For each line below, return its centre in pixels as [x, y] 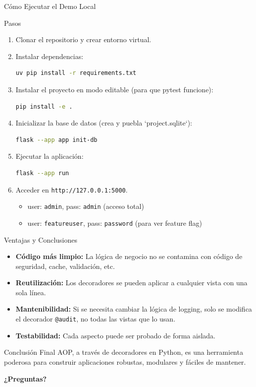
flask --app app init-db [56, 140]
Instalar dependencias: [50, 56]
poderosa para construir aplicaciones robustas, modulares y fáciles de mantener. [125, 361]
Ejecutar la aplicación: [50, 156]
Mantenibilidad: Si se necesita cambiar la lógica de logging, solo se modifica [134, 309]
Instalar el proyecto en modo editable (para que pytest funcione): [114, 89]
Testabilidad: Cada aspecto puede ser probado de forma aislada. [116, 335]
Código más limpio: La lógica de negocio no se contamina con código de [129, 256]
